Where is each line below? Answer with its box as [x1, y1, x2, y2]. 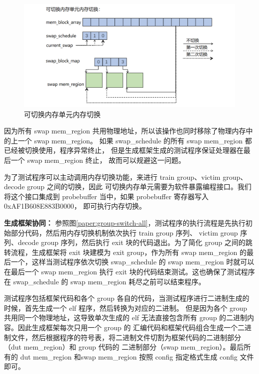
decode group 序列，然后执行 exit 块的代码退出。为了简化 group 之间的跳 [17, 237, 253, 248]
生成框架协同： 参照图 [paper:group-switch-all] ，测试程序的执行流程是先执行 [4, 217, 246, 228]
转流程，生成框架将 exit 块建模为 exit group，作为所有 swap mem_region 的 [4, 247, 247, 257]
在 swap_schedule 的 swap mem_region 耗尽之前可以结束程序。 [4, 276, 206, 286]
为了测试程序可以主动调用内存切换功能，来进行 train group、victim [4, 171, 221, 182]
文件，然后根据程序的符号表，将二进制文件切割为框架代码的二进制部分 [10, 332, 241, 342]
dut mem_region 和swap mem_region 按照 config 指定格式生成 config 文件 [20, 351, 254, 362]
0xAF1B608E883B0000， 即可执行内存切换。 [4, 201, 146, 211]
